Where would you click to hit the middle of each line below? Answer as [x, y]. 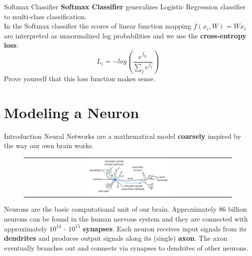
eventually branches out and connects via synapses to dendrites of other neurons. [126, 247]
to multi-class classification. [45, 16]
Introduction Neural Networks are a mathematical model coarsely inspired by [123, 136]
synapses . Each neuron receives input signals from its [165, 228]
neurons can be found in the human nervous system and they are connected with [126, 219]
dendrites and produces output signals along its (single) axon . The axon [116, 238]
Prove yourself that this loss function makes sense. [80, 78]
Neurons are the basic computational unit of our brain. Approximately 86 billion [126, 209]
